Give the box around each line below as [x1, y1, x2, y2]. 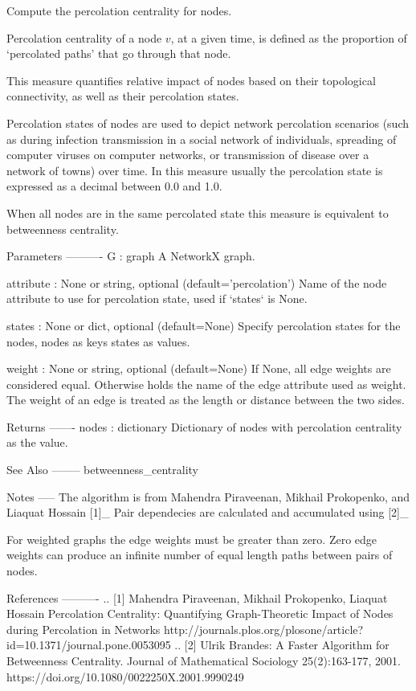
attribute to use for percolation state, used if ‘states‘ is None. [6, 290, 308, 307]
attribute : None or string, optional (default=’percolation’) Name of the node [6, 274, 387, 291]
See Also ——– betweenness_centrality [6, 461, 199, 478]
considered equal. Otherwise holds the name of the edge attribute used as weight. [6, 375, 406, 392]
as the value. [6, 434, 68, 451]
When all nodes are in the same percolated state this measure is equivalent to [6, 204, 389, 221]
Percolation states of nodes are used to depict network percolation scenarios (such [6, 114, 410, 131]
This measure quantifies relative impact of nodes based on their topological [6, 72, 376, 88]
